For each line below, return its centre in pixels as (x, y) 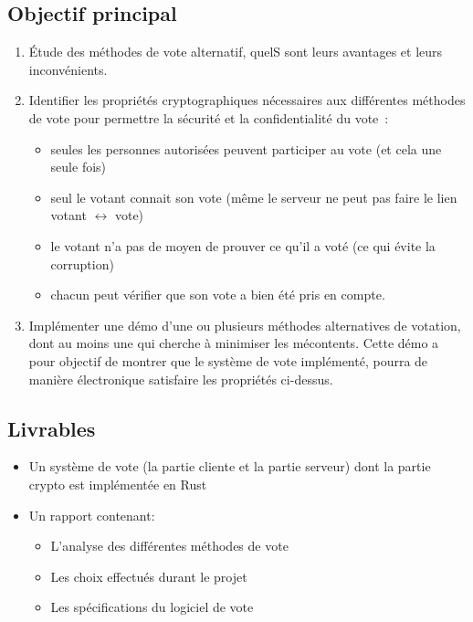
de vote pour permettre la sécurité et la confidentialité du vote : (209, 117)
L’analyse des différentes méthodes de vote (169, 546)
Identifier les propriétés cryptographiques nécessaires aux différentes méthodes (247, 100)
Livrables (52, 428)
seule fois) (79, 167)
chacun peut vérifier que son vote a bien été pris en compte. (218, 295)
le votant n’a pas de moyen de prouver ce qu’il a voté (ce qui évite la (243, 245)
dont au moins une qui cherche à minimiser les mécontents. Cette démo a (234, 343)
